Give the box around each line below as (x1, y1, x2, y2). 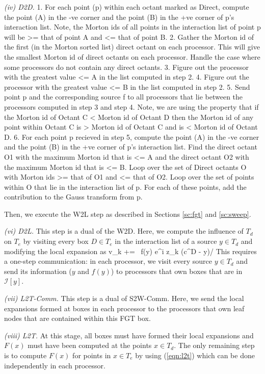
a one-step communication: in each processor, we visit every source (4, 256, 213, 266)
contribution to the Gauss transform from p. (4, 191, 143, 202)
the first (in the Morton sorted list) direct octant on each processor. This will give (4, 41, 260, 52)
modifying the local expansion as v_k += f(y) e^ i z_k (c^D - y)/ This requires (4, 245, 257, 256)
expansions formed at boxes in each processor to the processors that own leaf (4, 303, 245, 313)
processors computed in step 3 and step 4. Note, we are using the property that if (4, 101, 259, 112)
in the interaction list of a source (115, 236, 217, 246)
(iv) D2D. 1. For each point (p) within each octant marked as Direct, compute (4, 2, 249, 12)
